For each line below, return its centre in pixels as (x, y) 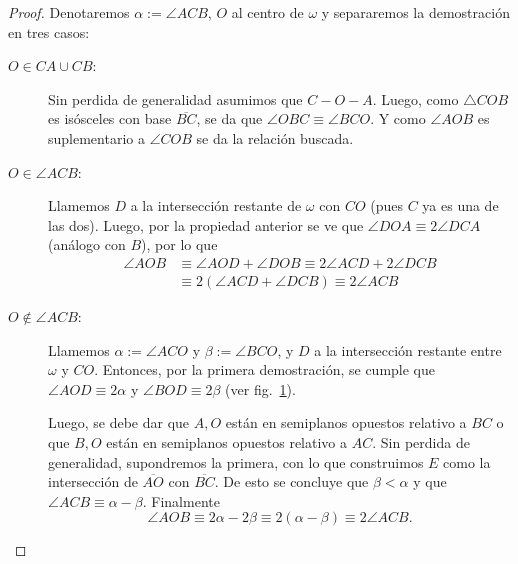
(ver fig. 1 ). (260, 388)
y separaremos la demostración (415, 12)
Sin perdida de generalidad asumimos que (175, 98)
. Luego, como (415, 98)
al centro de (267, 12)
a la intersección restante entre (408, 349)
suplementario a (96, 137)
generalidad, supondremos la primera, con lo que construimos (236, 461)
